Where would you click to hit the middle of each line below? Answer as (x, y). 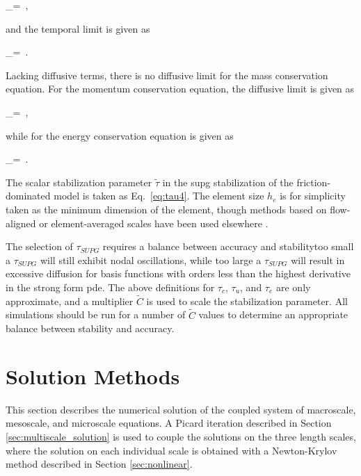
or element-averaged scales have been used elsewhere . (154, 223)
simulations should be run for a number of (96, 314)
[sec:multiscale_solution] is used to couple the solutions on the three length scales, (181, 437)
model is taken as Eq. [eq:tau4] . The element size (159, 196)
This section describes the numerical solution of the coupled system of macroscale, (181, 409)
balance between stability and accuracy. (90, 328)
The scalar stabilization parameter (79, 182)
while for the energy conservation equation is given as (120, 135)
